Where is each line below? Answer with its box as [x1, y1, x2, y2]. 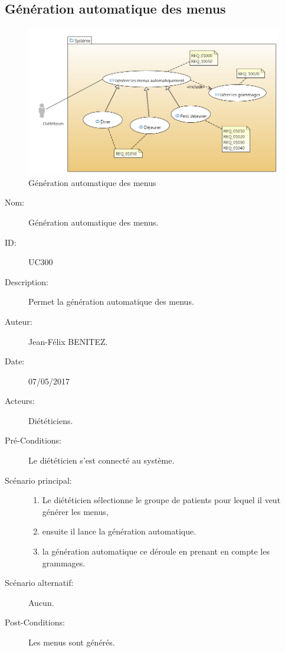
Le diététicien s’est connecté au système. [28, 454, 175, 467]
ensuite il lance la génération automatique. [42, 525, 196, 537]
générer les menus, [42, 505, 109, 517]
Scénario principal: [5, 474, 72, 486]
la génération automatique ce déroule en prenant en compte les [42, 545, 270, 558]
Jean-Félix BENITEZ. [28, 335, 108, 347]
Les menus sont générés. [28, 636, 115, 648]
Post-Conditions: [5, 616, 65, 628]
